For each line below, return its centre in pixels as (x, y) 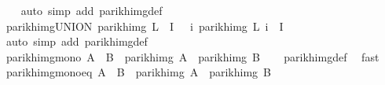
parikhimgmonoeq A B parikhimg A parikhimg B (138, 72)
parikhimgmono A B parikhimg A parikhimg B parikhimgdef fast (192, 56)
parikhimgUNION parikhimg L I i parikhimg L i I (145, 26)
